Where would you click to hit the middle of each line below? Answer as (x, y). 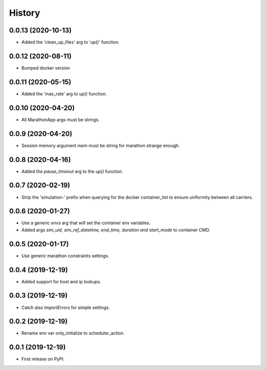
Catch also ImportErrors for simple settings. (66, 307)
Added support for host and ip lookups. (61, 281)
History (25, 13)
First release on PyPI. (43, 359)
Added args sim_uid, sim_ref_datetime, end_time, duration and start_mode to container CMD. (116, 230)
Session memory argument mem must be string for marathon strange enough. (100, 145)
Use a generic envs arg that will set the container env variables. (86, 223)
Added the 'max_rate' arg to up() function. (64, 94)
